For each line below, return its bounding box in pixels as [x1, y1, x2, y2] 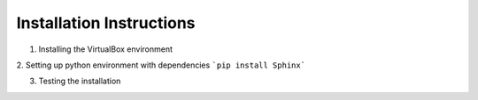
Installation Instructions [16, 13, 196, 32]
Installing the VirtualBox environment [38, 44, 173, 54]
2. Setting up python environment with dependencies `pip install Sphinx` [16, 60, 305, 70]
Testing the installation [38, 75, 121, 87]
